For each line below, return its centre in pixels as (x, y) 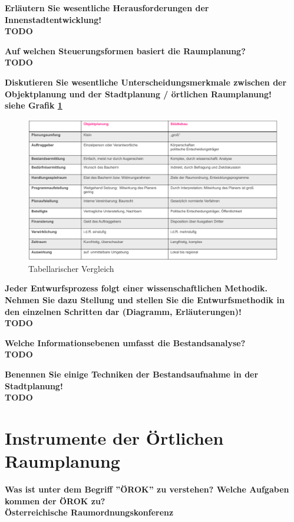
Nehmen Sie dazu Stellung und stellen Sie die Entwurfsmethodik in (145, 300)
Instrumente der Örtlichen (114, 437)
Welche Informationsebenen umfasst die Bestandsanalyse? (125, 342)
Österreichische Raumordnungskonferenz (89, 512)
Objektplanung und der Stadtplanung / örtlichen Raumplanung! (138, 93)
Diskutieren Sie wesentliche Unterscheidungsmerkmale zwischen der (146, 82)
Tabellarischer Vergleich (71, 268)
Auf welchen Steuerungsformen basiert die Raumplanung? (125, 50)
